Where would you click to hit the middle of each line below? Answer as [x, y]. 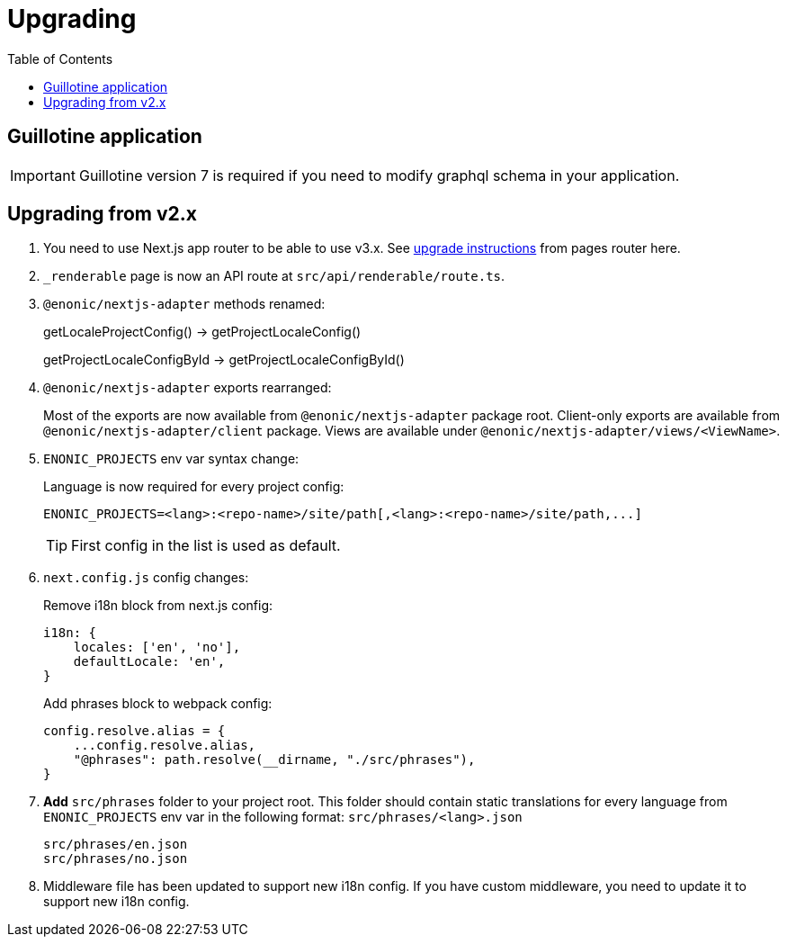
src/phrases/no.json [116, 859]
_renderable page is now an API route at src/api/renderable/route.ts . [274, 276]
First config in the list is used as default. [206, 546]
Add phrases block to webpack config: [158, 704]
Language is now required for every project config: [194, 487]
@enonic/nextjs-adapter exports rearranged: [188, 388]
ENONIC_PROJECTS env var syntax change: [171, 459]
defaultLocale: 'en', [149, 662]
